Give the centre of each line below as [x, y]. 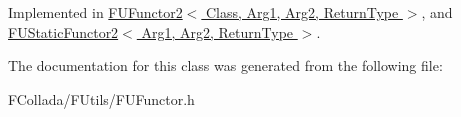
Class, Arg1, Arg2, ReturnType [302, 12]
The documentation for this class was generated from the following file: [225, 65]
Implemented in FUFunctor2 [95, 12]
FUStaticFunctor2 [63, 31]
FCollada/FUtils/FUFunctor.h [101, 98]
